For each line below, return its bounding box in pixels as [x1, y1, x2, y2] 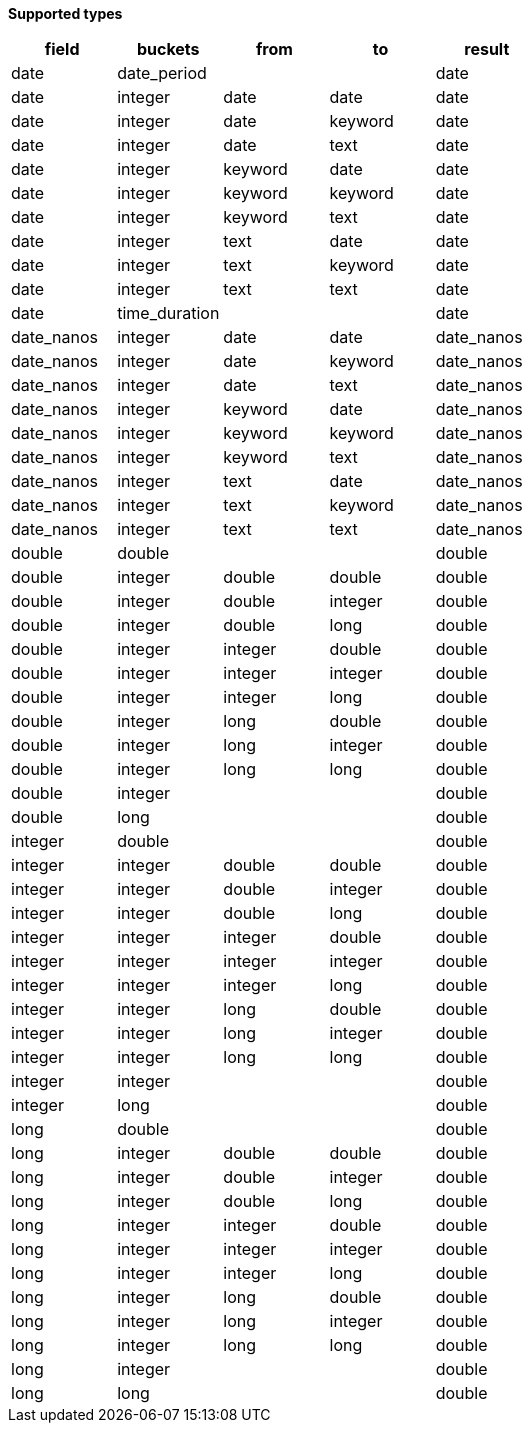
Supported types [8, 5, 123, 22]
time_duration [117, 303, 220, 323]
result [464, 39, 510, 59]
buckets [136, 39, 200, 59]
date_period [117, 63, 207, 83]
